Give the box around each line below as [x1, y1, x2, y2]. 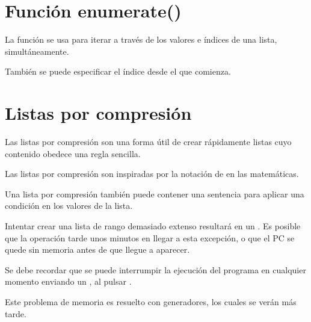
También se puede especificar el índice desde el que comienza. [5, 65, 231, 78]
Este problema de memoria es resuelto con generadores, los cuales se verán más [5, 295, 297, 308]
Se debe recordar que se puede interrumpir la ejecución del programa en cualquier [5, 263, 306, 276]
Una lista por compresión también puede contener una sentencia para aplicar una [5, 187, 304, 200]
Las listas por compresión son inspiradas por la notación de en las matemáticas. [5, 167, 299, 180]
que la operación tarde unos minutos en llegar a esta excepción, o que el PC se [5, 231, 295, 244]
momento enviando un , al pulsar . [5, 275, 132, 288]
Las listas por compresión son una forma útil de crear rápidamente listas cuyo [5, 135, 292, 148]
